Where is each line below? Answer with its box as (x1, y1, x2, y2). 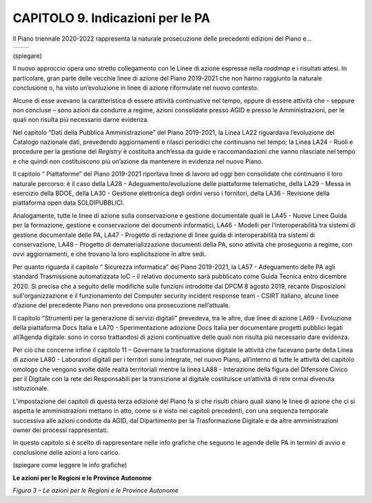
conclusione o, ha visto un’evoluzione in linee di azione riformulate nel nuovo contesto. (12, 83, 259, 92)
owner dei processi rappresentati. (12, 426, 109, 434)
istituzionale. (12, 384, 49, 393)
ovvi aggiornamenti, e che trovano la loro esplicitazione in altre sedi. (12, 250, 207, 258)
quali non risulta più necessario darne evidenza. (12, 116, 149, 124)
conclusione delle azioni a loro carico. (12, 448, 121, 456)
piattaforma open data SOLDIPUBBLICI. (12, 198, 125, 207)
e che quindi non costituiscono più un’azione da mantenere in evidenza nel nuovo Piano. (12, 157, 263, 165)
